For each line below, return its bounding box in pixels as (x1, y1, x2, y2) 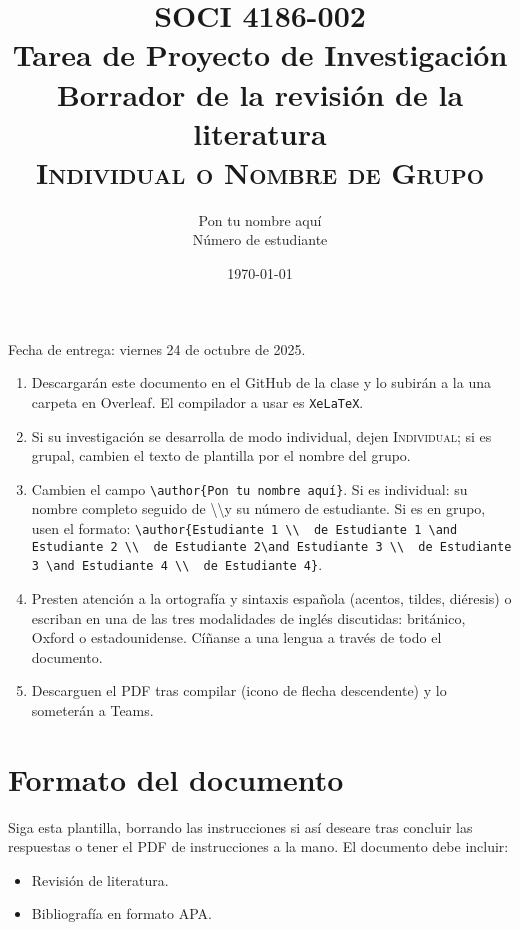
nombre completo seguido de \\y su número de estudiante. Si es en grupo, (31, 498, 486, 519)
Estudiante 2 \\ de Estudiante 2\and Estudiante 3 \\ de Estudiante (31, 539, 512, 554)
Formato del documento (8, 758, 344, 799)
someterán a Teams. (31, 699, 154, 720)
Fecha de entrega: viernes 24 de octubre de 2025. (8, 338, 306, 359)
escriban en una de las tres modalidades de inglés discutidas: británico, (31, 607, 466, 628)
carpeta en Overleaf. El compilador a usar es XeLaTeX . (31, 391, 364, 412)
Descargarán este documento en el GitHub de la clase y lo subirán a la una (31, 372, 491, 393)
